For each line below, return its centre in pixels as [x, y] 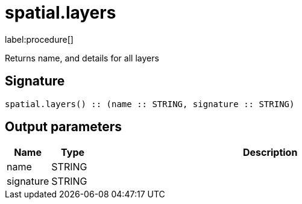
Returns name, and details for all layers [82, 58]
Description [270, 153]
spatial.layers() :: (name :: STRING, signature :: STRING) [150, 104]
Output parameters [63, 127]
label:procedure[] [39, 39]
